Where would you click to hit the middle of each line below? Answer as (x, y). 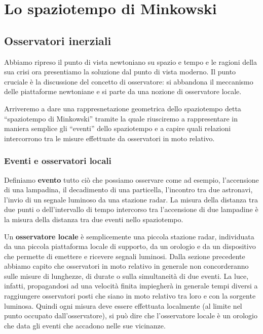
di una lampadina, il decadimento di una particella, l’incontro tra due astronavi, (128, 190)
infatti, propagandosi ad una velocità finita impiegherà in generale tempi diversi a (131, 286)
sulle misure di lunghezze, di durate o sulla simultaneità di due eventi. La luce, (126, 276)
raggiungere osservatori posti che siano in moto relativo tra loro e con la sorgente (130, 296)
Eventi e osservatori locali (58, 161)
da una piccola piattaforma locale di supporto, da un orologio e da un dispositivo (130, 246)
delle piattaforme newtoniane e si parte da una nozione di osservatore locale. (123, 91)
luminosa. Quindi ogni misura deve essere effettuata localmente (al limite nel (123, 305)
